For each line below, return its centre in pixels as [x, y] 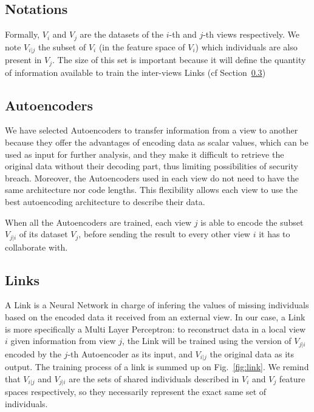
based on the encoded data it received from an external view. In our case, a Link [155, 316]
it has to [275, 234]
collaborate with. [36, 247]
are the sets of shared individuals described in [154, 378]
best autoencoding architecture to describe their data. [105, 201]
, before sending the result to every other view [164, 234]
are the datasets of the [122, 34]
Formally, [22, 34]
